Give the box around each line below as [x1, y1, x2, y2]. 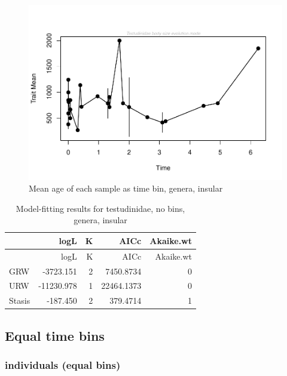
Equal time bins [5, 326, 105, 344]
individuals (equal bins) [5, 357, 121, 372]
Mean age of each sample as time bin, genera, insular [29, 182, 223, 195]
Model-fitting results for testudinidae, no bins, [16, 202, 185, 214]
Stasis [9, 294, 30, 307]
